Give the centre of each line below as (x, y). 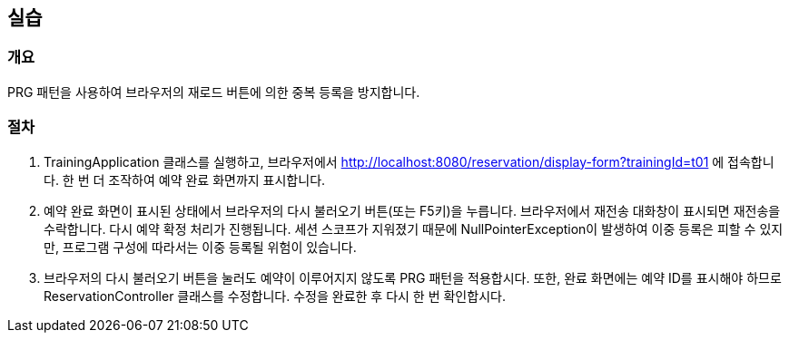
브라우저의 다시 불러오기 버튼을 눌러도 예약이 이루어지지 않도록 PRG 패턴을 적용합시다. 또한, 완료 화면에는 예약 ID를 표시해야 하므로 (413, 277)
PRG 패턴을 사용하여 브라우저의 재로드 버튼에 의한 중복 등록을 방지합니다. (214, 92)
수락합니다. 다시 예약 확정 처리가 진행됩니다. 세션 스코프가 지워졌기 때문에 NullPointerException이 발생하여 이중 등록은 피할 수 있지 (414, 228)
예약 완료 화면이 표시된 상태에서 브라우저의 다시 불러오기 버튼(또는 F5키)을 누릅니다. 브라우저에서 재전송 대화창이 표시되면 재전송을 (412, 210)
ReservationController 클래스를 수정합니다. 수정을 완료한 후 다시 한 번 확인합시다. (275, 296)
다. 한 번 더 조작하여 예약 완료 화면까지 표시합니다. (185, 180)
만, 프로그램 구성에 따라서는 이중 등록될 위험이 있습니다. (200, 247)
